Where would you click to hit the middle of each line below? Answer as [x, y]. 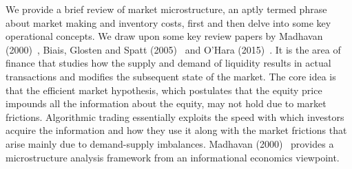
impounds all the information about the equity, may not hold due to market [166, 103]
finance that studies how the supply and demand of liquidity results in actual [168, 63]
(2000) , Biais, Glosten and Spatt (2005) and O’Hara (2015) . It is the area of [173, 49]
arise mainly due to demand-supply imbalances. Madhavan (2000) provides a [170, 143]
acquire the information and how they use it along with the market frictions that [176, 130]
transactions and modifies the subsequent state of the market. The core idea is [171, 76]
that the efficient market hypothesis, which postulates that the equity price [164, 90]
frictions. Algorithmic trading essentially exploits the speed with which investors [175, 116]
